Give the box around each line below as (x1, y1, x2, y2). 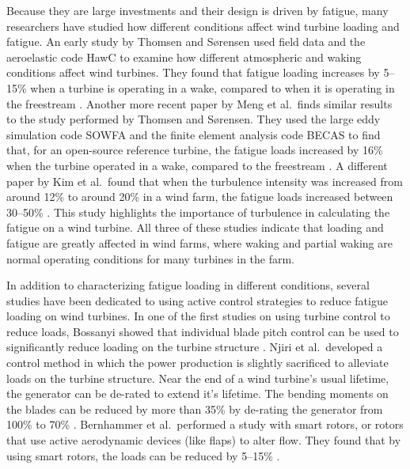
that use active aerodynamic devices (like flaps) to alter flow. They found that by (6, 432, 401, 448)
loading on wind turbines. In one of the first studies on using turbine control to (6, 308, 390, 324)
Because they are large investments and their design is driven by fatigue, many (6, 2, 389, 18)
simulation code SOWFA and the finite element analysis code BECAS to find (6, 126, 381, 142)
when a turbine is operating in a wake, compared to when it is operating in (30, 79, 395, 96)
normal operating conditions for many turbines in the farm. (6, 250, 295, 267)
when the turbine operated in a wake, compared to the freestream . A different (6, 157, 388, 173)
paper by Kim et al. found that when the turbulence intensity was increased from (6, 172, 403, 189)
